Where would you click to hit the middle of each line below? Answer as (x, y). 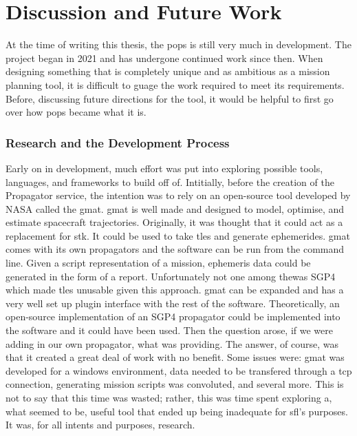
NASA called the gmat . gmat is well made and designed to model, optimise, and (175, 208)
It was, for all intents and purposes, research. (100, 425)
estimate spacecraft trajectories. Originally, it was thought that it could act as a (174, 222)
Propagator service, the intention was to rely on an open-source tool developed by (178, 195)
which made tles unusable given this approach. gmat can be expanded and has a (175, 290)
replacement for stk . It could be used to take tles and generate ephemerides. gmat (178, 235)
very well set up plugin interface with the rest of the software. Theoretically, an (173, 303)
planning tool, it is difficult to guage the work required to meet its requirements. (175, 84)
